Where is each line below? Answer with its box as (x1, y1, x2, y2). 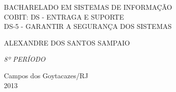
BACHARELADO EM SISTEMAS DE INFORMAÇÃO (4, 2, 172, 12)
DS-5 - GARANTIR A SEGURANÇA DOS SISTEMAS (4, 21, 172, 31)
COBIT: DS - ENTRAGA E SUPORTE (4, 11, 124, 22)
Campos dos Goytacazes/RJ (4, 70, 88, 80)
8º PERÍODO (4, 54, 45, 64)
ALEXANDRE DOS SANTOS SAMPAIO (4, 37, 130, 47)
